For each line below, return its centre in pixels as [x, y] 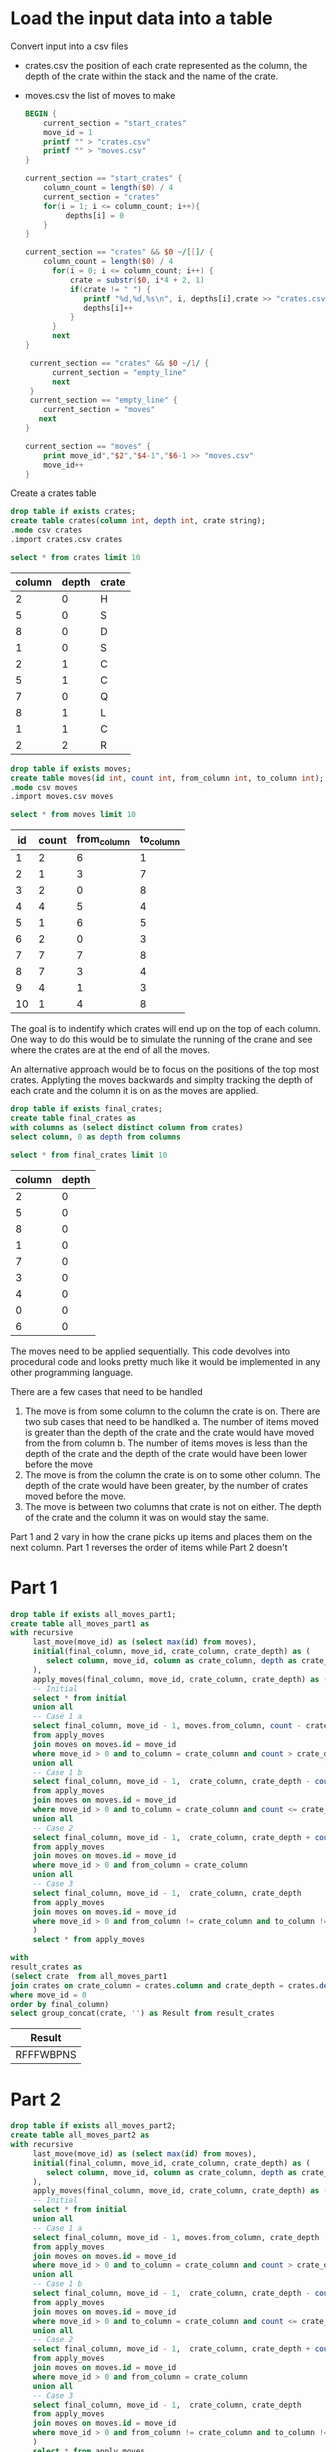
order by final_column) [60, 2004]
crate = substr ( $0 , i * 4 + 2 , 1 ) [137, 280]
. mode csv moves [44, 787]
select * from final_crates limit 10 [89, 1155]
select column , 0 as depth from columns [96, 1137]
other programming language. [72, 1372]
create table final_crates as [73, 1118]
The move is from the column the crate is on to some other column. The [172, 1474]
